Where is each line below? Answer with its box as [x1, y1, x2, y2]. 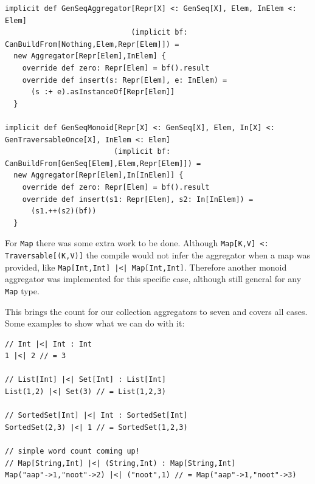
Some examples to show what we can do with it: [5, 317, 185, 330]
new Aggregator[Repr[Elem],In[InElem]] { [13, 171, 184, 180]
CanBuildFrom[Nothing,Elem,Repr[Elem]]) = [5, 40, 179, 49]
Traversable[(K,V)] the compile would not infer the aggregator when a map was [5, 248, 310, 261]
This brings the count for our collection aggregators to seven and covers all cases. [5, 305, 308, 317]
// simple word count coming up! [5, 447, 140, 456]
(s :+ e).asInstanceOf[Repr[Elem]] [30, 88, 175, 97]
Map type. [5, 284, 40, 297]
